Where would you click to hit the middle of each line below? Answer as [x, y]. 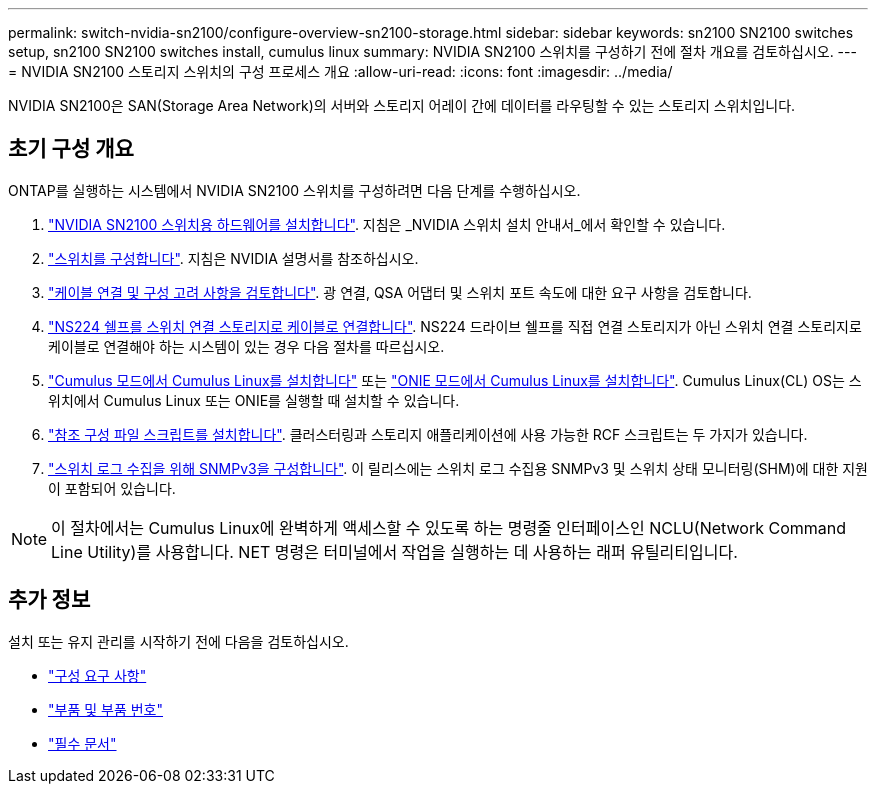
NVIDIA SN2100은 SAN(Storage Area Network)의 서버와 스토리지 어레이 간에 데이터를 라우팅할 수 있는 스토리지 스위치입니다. [402, 105]
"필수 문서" [82, 743]
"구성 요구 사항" [97, 675]
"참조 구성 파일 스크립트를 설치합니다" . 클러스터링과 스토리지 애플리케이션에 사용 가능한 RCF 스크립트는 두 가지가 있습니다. [428, 434]
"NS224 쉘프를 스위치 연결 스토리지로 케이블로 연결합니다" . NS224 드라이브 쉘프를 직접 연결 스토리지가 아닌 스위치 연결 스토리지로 [455, 326]
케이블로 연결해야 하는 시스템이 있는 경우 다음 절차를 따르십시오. [246, 346]
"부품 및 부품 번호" [106, 709]
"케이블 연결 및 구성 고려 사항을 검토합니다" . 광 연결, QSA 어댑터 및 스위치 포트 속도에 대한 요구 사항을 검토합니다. [400, 292]
